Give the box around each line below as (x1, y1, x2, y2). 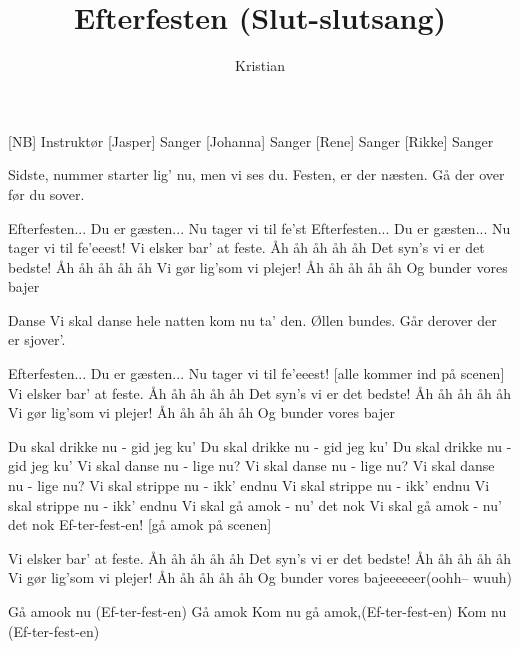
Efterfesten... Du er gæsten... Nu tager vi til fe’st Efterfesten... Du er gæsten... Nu (8, 217, 511, 238)
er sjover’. (8, 329, 66, 350)
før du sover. (8, 183, 85, 204)
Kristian (235, 55, 285, 76)
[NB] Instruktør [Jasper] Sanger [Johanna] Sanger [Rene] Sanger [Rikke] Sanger (8, 130, 494, 151)
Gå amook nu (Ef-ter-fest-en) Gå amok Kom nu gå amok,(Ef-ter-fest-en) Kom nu (8, 601, 507, 621)
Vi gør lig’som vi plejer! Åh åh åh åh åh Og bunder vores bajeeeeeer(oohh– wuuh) (8, 567, 512, 588)
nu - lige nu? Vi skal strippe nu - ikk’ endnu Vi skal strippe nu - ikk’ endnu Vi (8, 475, 490, 496)
